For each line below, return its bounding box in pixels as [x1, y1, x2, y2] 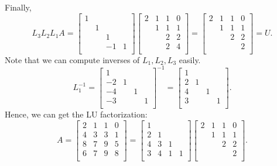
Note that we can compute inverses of [5, 53, 140, 65]
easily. [179, 53, 201, 65]
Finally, [5, 1, 32, 13]
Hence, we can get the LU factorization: [5, 108, 148, 120]
